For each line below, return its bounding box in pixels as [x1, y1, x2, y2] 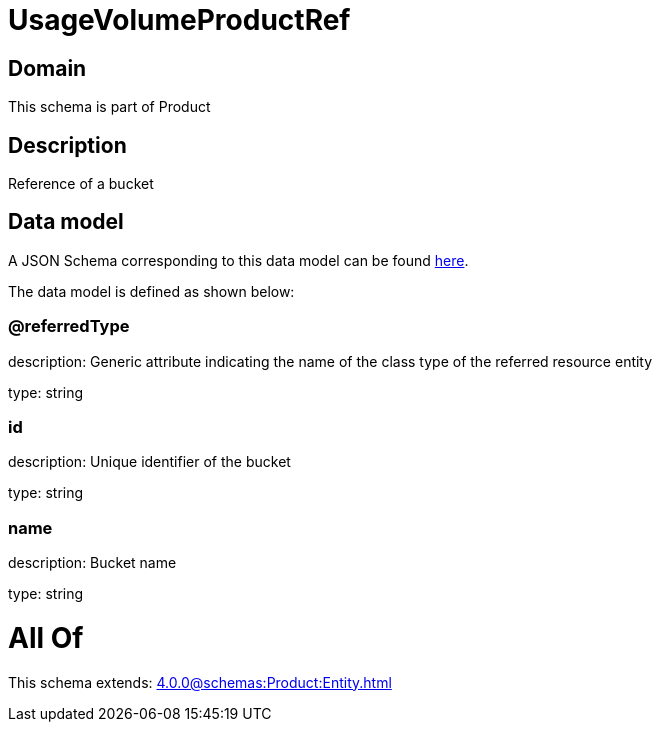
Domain [8, 55, 87, 81]
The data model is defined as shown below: [8, 282, 295, 300]
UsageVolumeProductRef [8, 3, 351, 37]
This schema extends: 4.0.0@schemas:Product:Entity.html [8, 673, 392, 691]
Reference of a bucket [8, 175, 154, 193]
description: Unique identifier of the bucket [8, 453, 291, 471]
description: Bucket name [8, 554, 177, 572]
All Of [8, 620, 84, 655]
